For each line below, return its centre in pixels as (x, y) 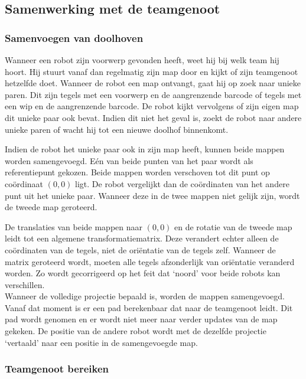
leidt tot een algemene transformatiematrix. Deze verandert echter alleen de (142, 238)
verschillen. (25, 284)
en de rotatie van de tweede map (233, 226)
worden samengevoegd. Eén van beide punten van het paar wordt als (129, 160)
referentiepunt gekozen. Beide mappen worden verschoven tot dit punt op (137, 172)
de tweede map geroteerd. (51, 207)
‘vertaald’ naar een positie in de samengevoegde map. (101, 342)
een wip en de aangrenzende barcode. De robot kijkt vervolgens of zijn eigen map (152, 106)
